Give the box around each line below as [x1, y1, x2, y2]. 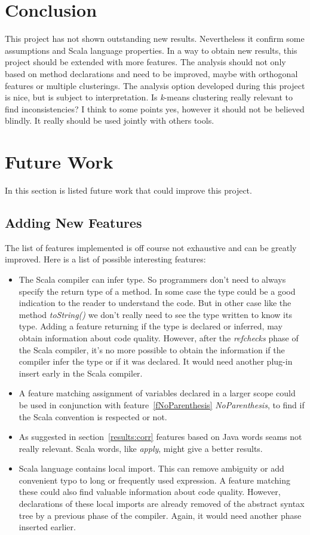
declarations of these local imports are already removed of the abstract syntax [19, 497, 305, 510]
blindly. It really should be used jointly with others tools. [5, 114, 214, 127]
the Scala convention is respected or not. [19, 410, 167, 423]
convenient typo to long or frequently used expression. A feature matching [19, 473, 291, 486]
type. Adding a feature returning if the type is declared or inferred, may [19, 320, 283, 332]
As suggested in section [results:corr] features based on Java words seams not [19, 430, 302, 443]
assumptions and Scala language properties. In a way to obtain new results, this [5, 44, 297, 56]
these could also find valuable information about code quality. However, [19, 485, 281, 498]
